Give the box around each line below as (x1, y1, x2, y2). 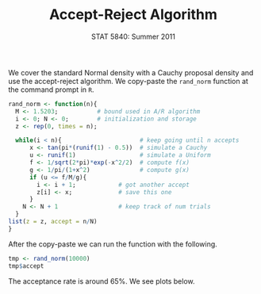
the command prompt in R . (8, 85, 94, 94)
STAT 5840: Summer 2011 (90, 32, 176, 41)
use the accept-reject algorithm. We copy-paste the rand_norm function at (8, 76, 248, 86)
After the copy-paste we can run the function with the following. (8, 239, 218, 249)
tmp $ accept (8, 262, 44, 270)
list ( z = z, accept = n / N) (8, 218, 98, 226)
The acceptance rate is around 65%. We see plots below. (8, 276, 196, 286)
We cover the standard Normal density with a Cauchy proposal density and (8, 67, 254, 77)
